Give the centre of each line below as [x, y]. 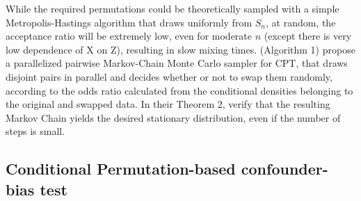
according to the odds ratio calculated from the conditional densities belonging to [179, 90]
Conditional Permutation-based [121, 169]
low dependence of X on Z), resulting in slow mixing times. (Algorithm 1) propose [180, 49]
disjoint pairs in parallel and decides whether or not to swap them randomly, [169, 76]
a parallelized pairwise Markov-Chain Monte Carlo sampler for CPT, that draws [177, 63]
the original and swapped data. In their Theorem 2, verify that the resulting [168, 104]
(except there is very [308, 36]
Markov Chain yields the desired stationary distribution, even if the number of [173, 117]
